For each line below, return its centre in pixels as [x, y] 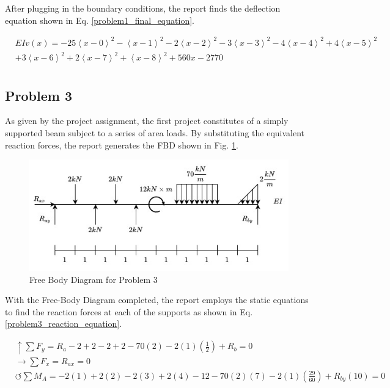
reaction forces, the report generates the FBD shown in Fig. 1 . [122, 145]
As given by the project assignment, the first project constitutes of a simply [147, 121]
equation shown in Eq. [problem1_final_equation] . [100, 20]
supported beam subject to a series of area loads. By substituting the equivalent [155, 133]
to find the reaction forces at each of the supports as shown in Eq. [129, 311]
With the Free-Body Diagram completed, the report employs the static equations [157, 300]
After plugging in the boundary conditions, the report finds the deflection [143, 8]
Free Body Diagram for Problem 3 [94, 279]
